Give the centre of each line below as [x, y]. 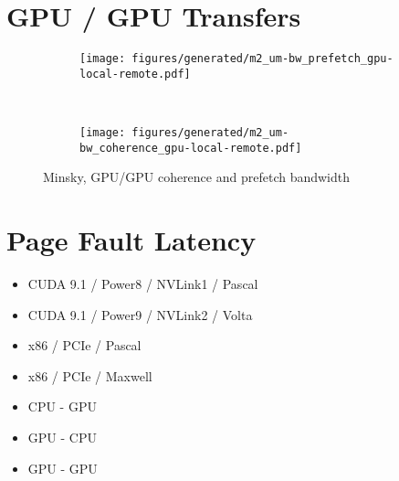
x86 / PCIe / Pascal [84, 345]
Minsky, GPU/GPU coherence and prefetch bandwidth [197, 177]
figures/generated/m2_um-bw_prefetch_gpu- [262, 59]
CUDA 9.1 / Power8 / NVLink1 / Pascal [143, 284]
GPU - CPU [62, 438]
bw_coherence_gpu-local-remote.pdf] [191, 148]
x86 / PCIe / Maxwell [90, 375]
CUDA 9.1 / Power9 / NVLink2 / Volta [140, 314]
